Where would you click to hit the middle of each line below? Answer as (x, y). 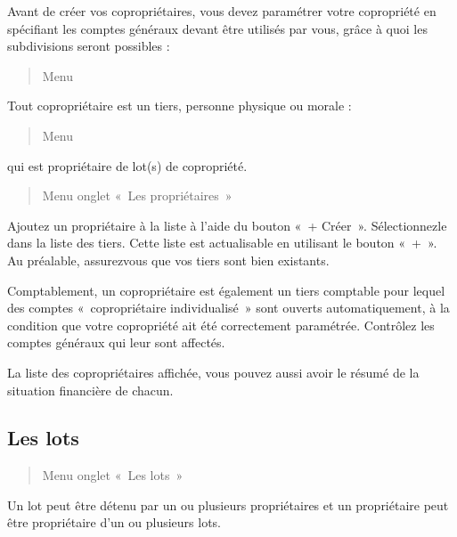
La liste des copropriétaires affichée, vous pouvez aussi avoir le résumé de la (213, 372)
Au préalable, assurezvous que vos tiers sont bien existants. (168, 260)
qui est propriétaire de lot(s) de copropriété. (127, 165)
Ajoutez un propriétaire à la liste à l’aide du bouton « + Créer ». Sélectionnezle (227, 225)
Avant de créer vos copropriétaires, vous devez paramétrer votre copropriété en (222, 11)
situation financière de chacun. (90, 390)
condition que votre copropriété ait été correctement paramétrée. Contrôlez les (221, 325)
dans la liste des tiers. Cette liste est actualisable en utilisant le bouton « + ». (222, 243)
